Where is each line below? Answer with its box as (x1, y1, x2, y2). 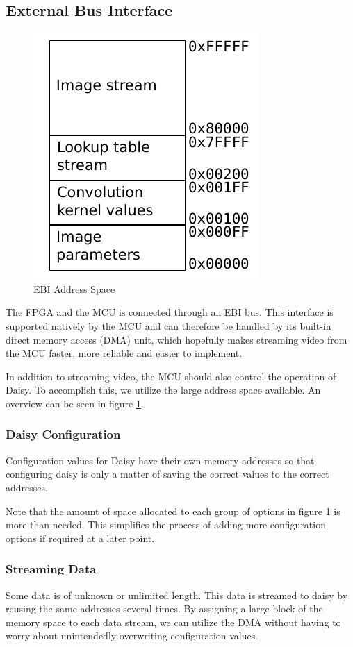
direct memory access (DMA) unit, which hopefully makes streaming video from (6, 332, 347, 346)
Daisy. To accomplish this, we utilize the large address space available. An (6, 383, 321, 397)
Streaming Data (6, 560, 97, 578)
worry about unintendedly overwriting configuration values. (6, 628, 258, 643)
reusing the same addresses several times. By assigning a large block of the (6, 601, 323, 616)
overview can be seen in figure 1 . (6, 396, 144, 410)
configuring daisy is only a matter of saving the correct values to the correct (6, 467, 329, 481)
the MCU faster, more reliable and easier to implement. (6, 346, 243, 360)
